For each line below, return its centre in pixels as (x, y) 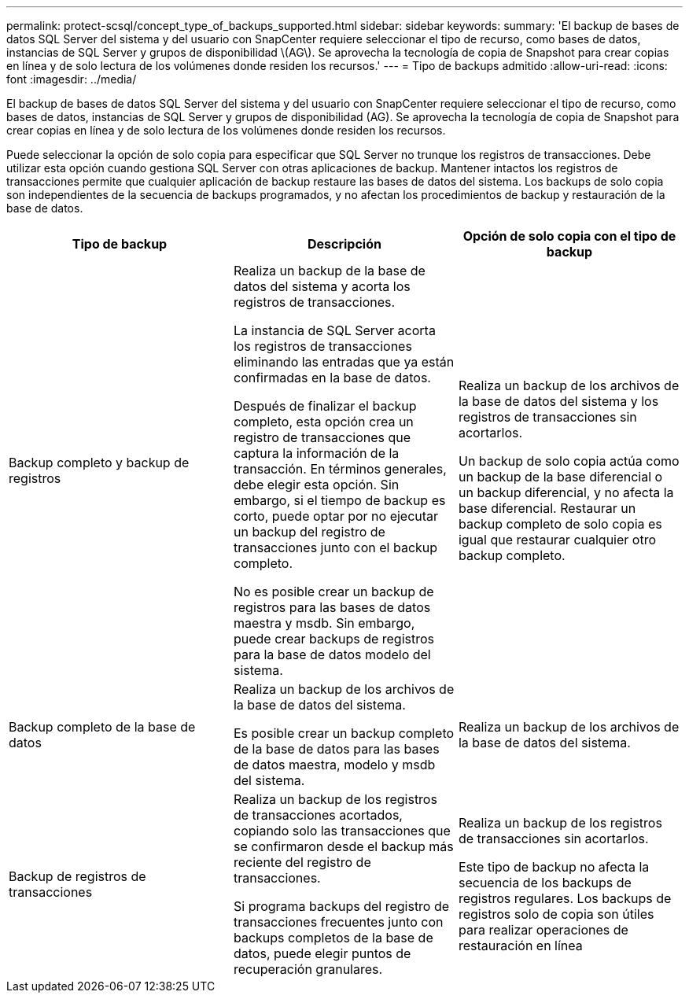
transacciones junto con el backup (335, 547)
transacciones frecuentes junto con (338, 922)
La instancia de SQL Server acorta (334, 330)
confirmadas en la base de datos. (332, 378)
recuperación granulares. (308, 969)
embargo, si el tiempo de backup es (339, 500)
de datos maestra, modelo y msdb (334, 765)
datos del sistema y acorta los (322, 286)
